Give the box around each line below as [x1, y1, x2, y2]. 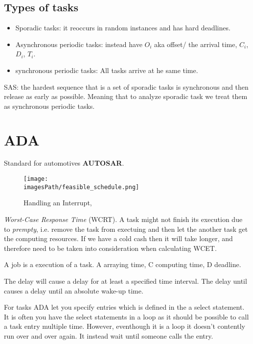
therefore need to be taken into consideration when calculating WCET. [4, 243, 217, 253]
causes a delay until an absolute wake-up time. [4, 285, 143, 295]
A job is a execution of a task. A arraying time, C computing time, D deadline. [4, 259, 241, 270]
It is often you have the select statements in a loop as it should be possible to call [4, 311, 249, 321]
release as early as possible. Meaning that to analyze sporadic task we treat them [4, 91, 248, 101]
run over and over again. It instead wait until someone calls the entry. [4, 330, 213, 341]
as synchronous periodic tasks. [4, 100, 95, 111]
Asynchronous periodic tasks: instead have [15, 39, 142, 49]
